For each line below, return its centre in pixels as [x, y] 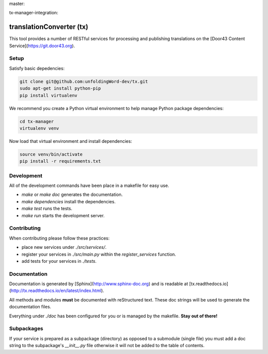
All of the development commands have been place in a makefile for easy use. [89, 185]
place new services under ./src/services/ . [64, 247]
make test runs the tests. [47, 209]
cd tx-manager [37, 121]
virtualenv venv [39, 128]
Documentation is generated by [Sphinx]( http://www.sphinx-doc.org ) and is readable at [99, 284]
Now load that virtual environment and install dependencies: [71, 141]
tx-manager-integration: [34, 13]
